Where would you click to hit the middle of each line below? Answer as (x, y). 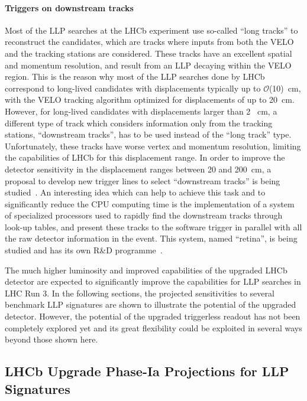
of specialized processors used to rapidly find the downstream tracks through (144, 215)
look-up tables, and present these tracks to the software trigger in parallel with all (153, 226)
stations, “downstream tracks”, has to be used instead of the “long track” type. (148, 134)
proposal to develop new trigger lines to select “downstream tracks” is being (143, 180)
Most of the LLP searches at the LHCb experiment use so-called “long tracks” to (151, 30)
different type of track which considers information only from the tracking (139, 123)
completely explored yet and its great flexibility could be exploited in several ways (153, 327)
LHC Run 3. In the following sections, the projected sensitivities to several (140, 293)
